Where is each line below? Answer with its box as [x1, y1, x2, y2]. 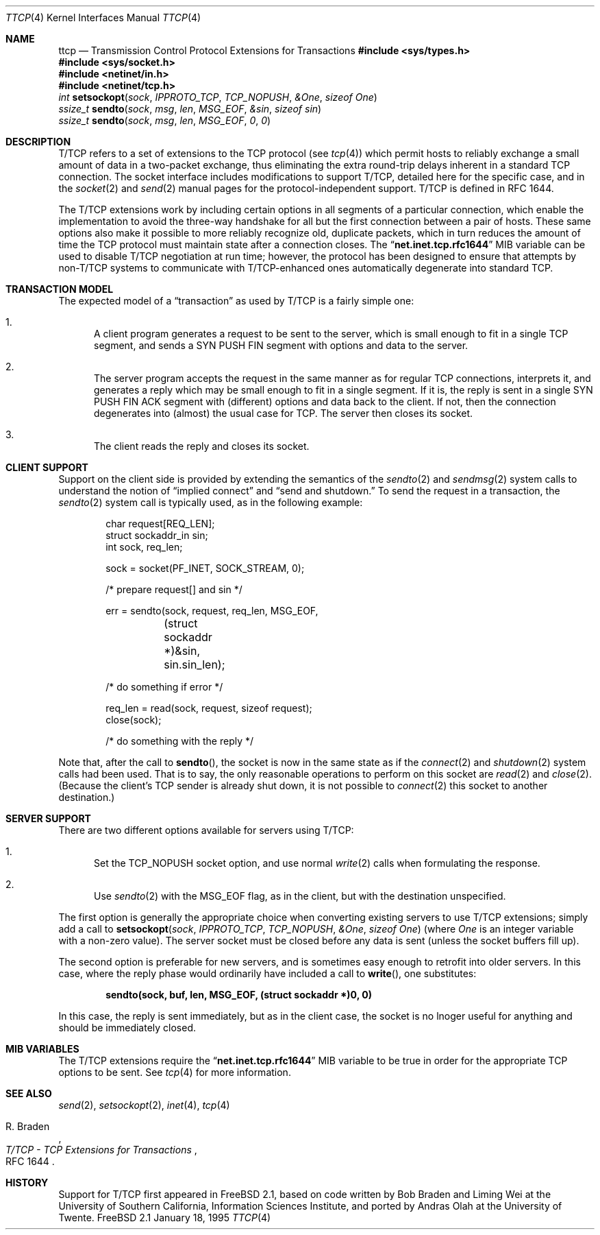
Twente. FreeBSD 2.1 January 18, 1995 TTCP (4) [58, 1212, 271, 1223]
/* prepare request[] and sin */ [105, 584, 242, 595]
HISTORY [5, 1177, 49, 1188]
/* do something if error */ [105, 681, 223, 693]
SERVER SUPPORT [5, 813, 91, 824]
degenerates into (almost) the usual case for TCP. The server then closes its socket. [94, 407, 473, 419]
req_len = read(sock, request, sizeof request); [105, 702, 312, 714]
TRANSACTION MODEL [5, 283, 114, 295]
